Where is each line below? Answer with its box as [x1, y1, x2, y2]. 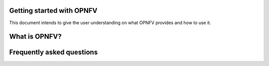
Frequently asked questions [9, 48, 98, 57]
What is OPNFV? [9, 33, 62, 41]
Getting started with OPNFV [9, 6, 98, 15]
